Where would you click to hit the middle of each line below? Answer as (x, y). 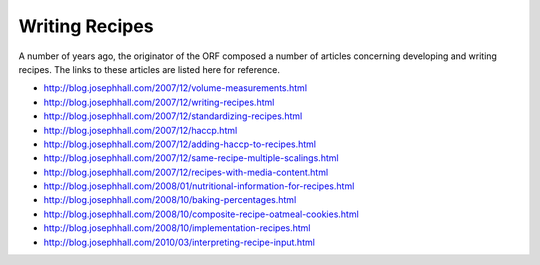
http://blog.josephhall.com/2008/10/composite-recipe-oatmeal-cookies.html (201, 214)
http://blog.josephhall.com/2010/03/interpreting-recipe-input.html (179, 242)
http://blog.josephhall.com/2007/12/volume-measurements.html (175, 88)
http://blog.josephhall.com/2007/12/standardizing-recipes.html (173, 116)
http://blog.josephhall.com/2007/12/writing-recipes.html (159, 102)
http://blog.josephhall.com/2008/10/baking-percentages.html (170, 200)
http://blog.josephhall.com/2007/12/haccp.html (140, 130)
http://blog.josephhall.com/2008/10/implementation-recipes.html (177, 228)
